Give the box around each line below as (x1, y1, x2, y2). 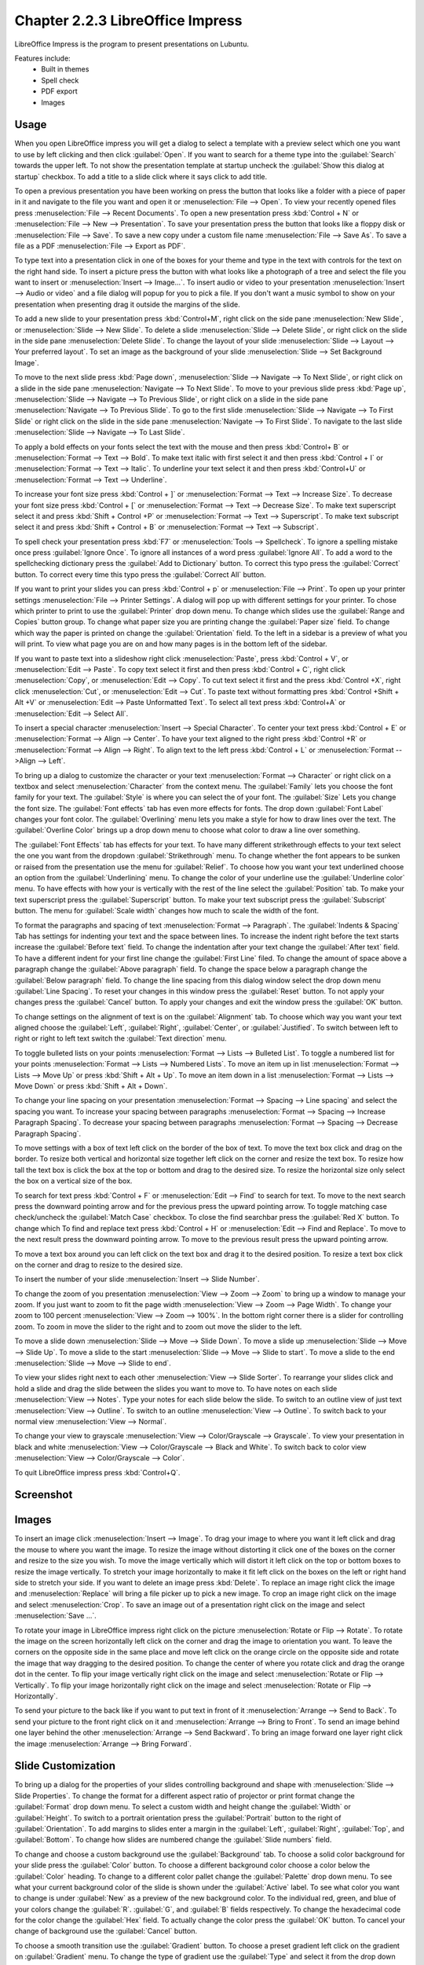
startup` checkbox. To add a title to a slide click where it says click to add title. (14, 171, 267, 181)
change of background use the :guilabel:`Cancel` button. (14, 1926, 198, 1936)
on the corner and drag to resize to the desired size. (14, 1260, 183, 1269)
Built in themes (41, 64, 90, 74)
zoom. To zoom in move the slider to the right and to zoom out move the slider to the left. (14, 1321, 302, 1331)
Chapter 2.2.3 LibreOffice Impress (14, 12, 243, 29)
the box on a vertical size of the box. (14, 1176, 133, 1186)
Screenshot (14, 1488, 73, 1501)
